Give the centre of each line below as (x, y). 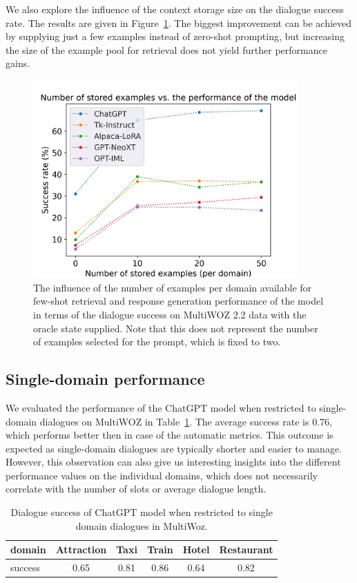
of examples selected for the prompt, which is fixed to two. (157, 342)
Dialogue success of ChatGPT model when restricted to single (142, 512)
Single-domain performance (105, 379)
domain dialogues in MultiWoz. (142, 525)
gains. (18, 63)
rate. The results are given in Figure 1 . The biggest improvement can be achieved (179, 22)
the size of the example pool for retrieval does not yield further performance (166, 49)
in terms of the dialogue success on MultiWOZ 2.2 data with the (170, 314)
